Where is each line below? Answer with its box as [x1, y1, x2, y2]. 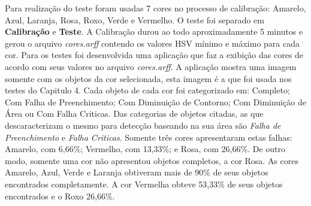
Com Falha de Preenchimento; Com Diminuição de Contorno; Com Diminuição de [5, 95, 306, 108]
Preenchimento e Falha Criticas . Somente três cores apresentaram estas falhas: [5, 131, 292, 143]
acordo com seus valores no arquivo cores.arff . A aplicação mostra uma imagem [5, 60, 297, 72]
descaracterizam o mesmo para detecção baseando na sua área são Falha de [5, 119, 281, 131]
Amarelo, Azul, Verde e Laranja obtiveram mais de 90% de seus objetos [5, 166, 268, 178]
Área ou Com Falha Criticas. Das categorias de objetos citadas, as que [5, 107, 264, 120]
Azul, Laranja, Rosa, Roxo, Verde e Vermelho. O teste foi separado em [5, 13, 264, 26]
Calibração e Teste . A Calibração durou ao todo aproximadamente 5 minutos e [5, 25, 303, 38]
